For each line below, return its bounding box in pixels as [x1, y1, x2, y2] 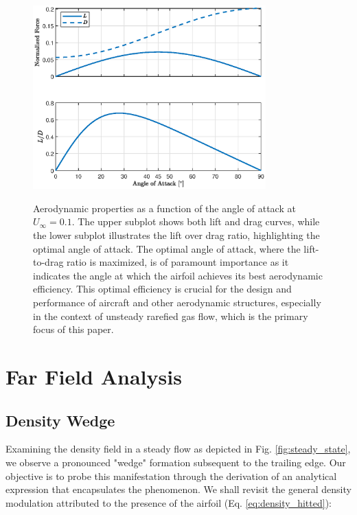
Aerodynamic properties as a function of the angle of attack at [33, 201, 296, 215]
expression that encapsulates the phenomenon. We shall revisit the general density [5, 482, 352, 496]
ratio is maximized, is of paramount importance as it [67, 255, 289, 269]
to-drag [33, 255, 64, 269]
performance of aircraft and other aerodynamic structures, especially [33, 295, 321, 310]
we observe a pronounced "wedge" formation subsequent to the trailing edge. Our [5, 455, 346, 469]
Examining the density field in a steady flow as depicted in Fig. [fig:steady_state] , [5, 442, 351, 456]
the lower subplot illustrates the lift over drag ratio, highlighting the [33, 228, 320, 242]
